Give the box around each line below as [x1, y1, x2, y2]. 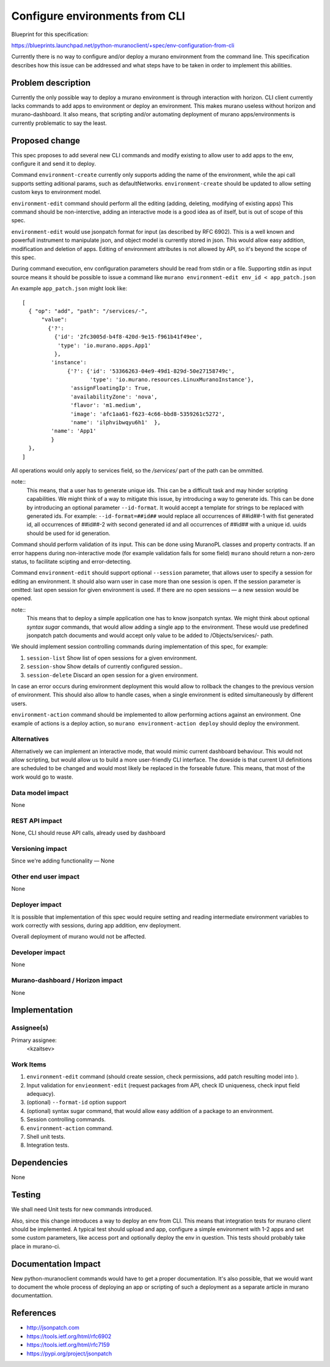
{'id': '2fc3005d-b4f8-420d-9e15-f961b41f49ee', [54, 334, 203, 340]
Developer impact [11, 948, 65, 957]
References [11, 1308, 56, 1319]
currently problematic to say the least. [11, 119, 107, 127]
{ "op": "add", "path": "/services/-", [28, 307, 148, 315]
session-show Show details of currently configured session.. [26, 663, 183, 670]
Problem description [11, 77, 91, 88]
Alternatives [11, 735, 49, 743]
